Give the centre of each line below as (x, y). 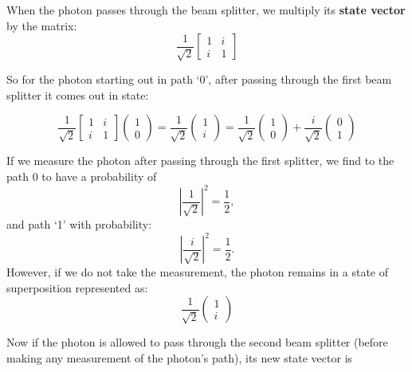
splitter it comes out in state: (78, 94)
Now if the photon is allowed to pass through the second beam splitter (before (197, 342)
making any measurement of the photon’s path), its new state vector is (180, 357)
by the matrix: (42, 25)
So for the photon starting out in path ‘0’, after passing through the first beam (199, 79)
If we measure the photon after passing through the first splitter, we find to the (200, 161)
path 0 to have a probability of (82, 176)
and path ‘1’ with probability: (79, 224)
